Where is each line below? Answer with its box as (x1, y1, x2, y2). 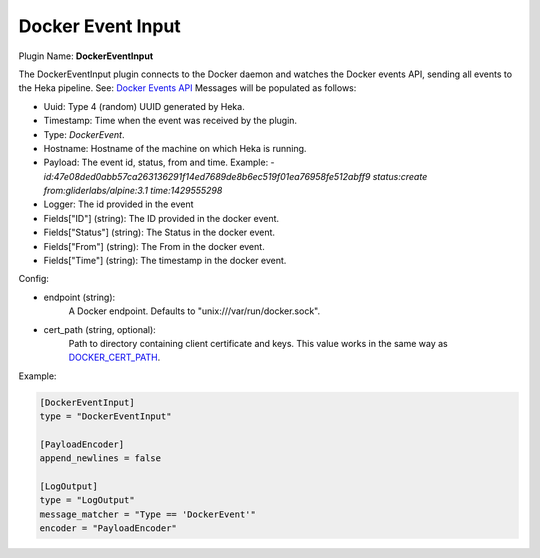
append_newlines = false (39, 453, 162, 464)
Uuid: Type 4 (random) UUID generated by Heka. (43, 100, 245, 112)
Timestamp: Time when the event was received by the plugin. (43, 115, 298, 127)
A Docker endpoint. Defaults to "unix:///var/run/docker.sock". (68, 305, 320, 317)
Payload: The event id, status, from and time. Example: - (43, 156, 275, 169)
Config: (18, 273, 50, 285)
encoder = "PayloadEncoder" (39, 523, 177, 534)
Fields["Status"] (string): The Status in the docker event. (43, 226, 275, 239)
